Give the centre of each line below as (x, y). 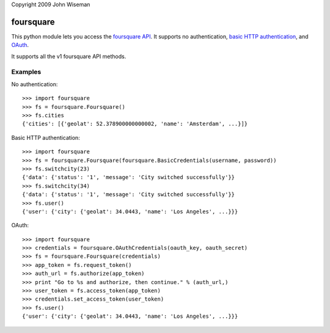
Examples (26, 72)
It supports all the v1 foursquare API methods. (69, 56)
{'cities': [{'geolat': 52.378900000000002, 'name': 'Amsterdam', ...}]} (135, 124)
